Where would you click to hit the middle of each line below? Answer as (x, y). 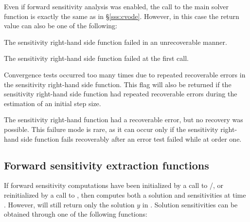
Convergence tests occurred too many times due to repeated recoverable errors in (125, 74)
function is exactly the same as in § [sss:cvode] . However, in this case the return (122, 16)
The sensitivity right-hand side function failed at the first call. (96, 58)
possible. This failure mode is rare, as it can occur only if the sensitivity (111, 129)
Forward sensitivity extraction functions (107, 165)
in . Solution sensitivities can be (190, 204)
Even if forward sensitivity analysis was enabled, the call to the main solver (116, 6)
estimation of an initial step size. (53, 103)
